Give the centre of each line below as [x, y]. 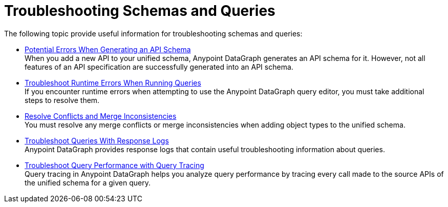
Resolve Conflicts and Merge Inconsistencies [101, 116]
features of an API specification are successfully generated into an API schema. [159, 67]
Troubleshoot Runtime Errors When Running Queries [113, 82]
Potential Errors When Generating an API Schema [108, 49]
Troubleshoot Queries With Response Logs [97, 140]
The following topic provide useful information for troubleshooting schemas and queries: [153, 33]
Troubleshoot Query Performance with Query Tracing [114, 165]
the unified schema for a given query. [88, 182]
